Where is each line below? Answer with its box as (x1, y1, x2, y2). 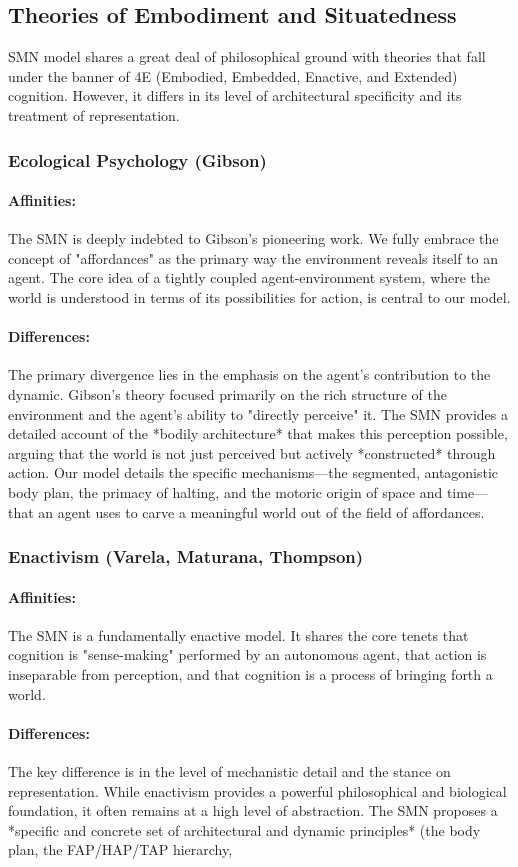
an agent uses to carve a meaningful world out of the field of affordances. (38, 501, 485, 522)
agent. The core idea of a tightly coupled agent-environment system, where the (8, 267, 491, 288)
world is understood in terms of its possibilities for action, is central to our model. (8, 287, 511, 307)
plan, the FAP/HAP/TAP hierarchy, (8, 839, 233, 860)
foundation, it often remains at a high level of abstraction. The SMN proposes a (8, 800, 498, 821)
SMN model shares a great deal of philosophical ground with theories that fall (8, 46, 486, 67)
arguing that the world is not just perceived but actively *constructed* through (8, 442, 496, 463)
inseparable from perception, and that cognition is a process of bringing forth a (8, 663, 493, 684)
